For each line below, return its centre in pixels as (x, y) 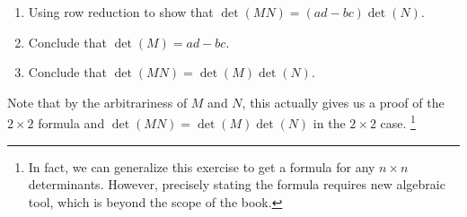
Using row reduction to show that (121, 12)
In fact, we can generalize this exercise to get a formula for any (202, 166)
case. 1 (398, 122)
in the (329, 123)
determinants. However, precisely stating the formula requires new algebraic (237, 184)
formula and (71, 123)
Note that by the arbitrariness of (97, 102)
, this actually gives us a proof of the (343, 102)
